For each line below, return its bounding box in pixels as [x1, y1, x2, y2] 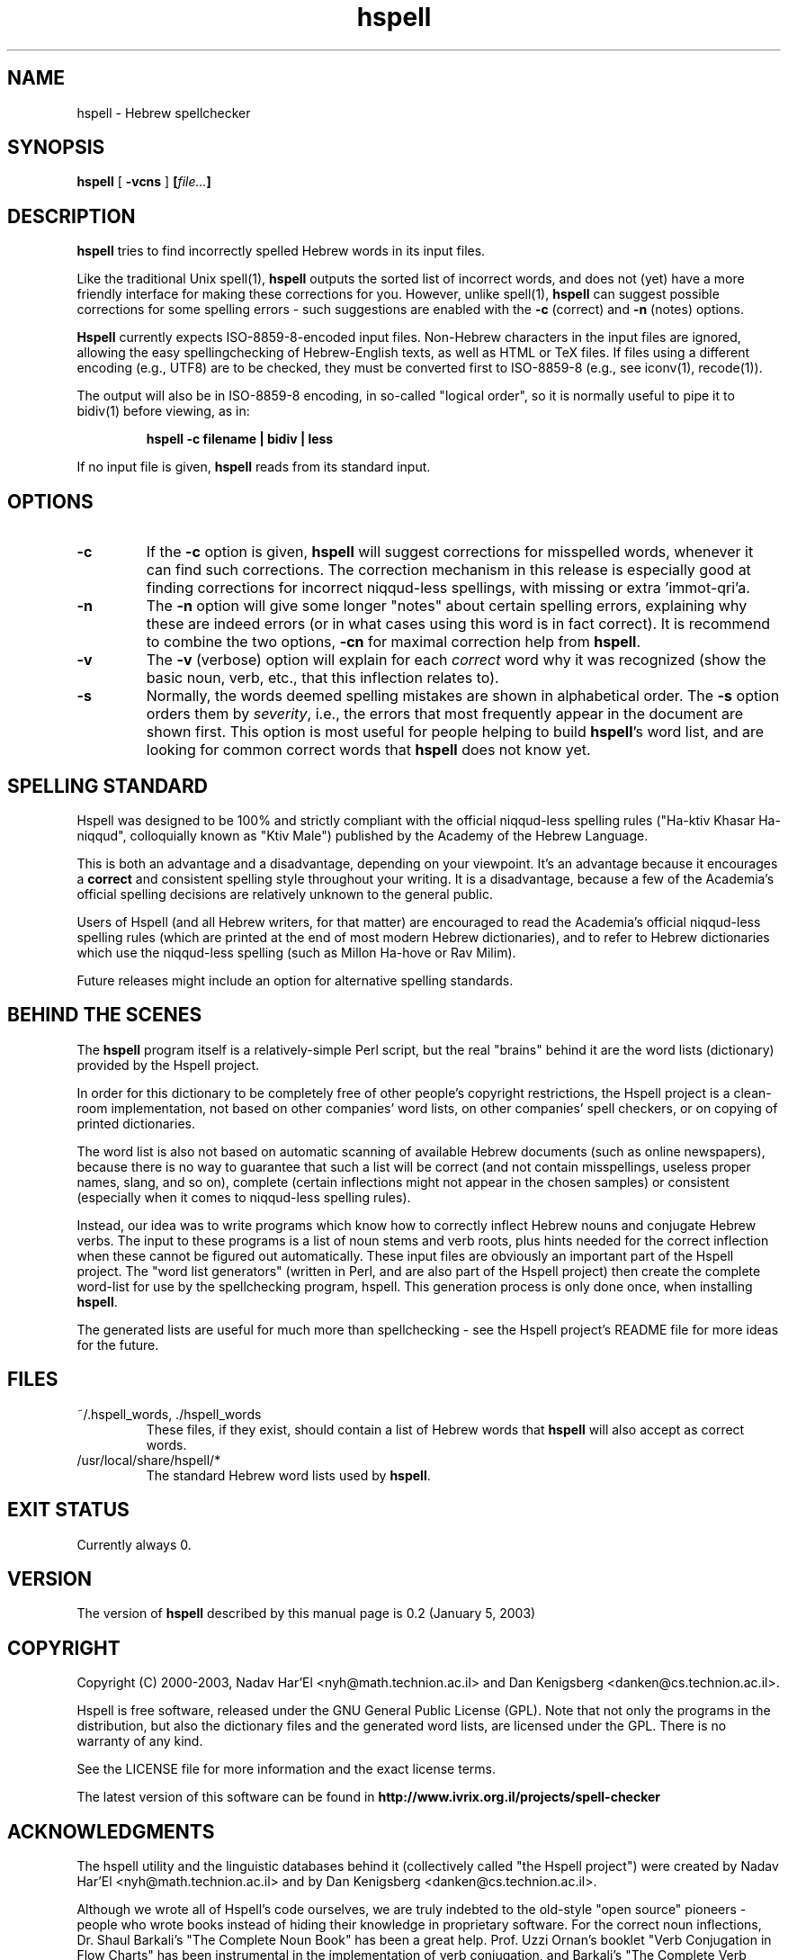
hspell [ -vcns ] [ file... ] [76, 174, 211, 190]
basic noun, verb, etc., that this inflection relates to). [146, 669, 499, 688]
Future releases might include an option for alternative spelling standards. [76, 972, 514, 988]
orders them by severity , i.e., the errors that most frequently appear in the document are [146, 705, 744, 724]
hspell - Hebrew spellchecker [76, 104, 251, 121]
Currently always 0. [76, 1536, 192, 1552]
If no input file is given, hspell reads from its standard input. [76, 459, 431, 475]
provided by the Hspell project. [76, 1056, 260, 1073]
